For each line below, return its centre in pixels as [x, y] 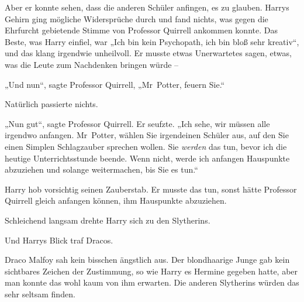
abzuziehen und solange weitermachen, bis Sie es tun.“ [101, 169]
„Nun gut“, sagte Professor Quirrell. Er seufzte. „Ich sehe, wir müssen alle [137, 123]
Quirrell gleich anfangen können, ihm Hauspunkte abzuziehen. [116, 200]
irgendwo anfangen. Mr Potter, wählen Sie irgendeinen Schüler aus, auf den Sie [147, 135]
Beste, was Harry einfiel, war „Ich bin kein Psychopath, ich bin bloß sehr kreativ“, [152, 41]
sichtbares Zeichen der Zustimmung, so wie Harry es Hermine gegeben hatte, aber [151, 271]
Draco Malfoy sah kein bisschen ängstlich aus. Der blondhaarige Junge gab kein [147, 260]
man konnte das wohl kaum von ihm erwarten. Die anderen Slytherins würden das [152, 282]
